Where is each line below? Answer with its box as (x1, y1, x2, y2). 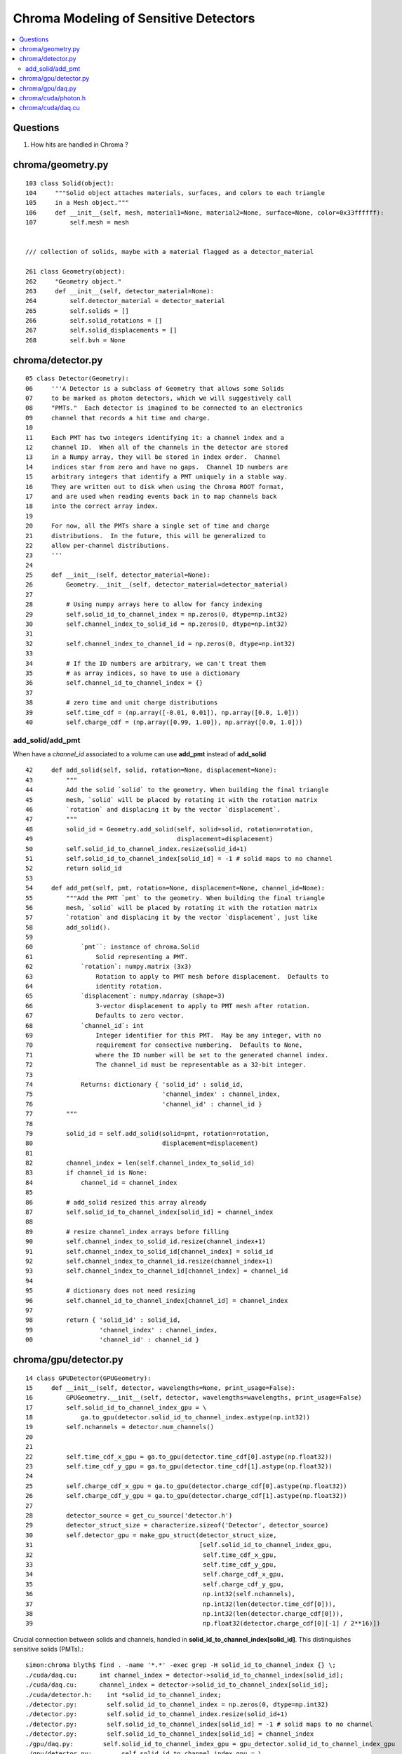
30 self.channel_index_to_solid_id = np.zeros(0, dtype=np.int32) (25, 620, 288, 628)
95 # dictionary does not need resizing (25, 1287, 196, 1294)
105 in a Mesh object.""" (25, 199, 130, 207)
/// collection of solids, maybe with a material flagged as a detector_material (25, 248, 314, 256)
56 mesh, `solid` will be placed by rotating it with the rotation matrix (25, 904, 318, 911)
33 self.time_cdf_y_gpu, (25, 1560, 277, 1568)
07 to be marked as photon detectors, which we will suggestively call (25, 394, 292, 403)
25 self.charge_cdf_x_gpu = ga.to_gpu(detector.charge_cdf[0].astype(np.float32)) (25, 1482, 347, 1490)
